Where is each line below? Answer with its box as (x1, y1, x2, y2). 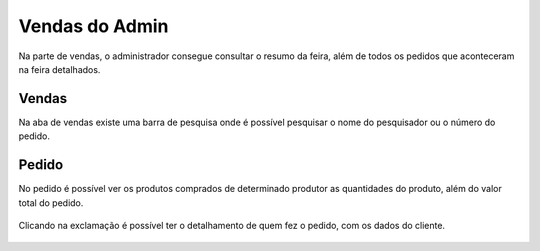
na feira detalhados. (18, 63, 101, 75)
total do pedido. (18, 196, 84, 209)
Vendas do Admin (18, 15, 169, 37)
